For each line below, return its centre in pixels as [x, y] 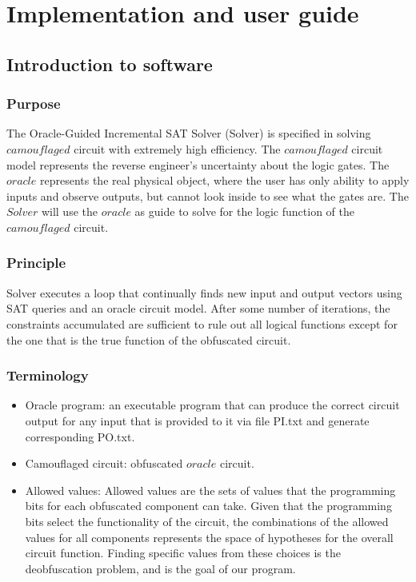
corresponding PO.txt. [80, 436]
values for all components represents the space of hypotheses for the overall [209, 537]
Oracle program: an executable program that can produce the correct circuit [212, 405]
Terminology [48, 375]
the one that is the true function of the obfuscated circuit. [149, 339]
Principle [36, 263]
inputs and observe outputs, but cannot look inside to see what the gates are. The [208, 195]
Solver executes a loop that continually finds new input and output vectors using [204, 292]
